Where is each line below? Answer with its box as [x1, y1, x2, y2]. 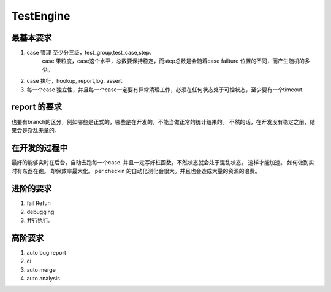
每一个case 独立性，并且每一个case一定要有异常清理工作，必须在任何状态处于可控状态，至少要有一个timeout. [26, 86, 304, 93]
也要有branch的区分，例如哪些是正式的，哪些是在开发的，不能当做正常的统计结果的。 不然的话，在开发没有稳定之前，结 [11, 118, 316, 125]
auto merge [26, 266, 56, 273]
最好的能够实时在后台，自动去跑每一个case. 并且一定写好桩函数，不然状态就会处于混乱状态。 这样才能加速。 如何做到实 [11, 158, 314, 166]
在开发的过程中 [11, 142, 68, 153]
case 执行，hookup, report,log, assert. [26, 77, 124, 85]
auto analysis [26, 274, 61, 282]
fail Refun [26, 199, 51, 207]
